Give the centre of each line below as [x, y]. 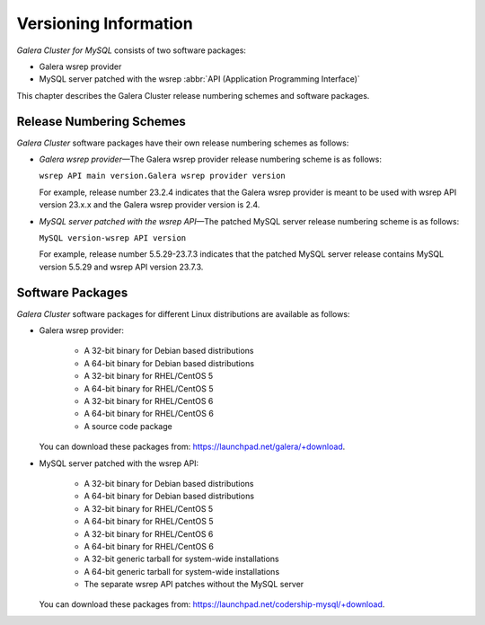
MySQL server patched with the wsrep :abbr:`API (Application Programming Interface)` [200, 79]
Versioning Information [105, 23]
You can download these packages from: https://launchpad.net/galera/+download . [192, 447]
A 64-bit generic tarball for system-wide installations [182, 571]
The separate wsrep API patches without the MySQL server [194, 585]
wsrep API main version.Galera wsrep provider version [163, 176]
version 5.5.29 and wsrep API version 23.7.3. [121, 267]
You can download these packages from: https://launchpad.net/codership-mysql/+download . [212, 604]
